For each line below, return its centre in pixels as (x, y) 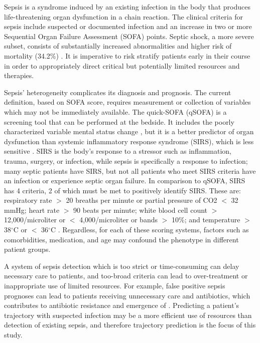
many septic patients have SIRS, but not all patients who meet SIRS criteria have (130, 170)
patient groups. (27, 249)
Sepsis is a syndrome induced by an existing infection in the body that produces (127, 7)
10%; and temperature (206, 220)
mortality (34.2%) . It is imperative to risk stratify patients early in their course (127, 55)
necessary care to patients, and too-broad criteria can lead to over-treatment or (126, 276)
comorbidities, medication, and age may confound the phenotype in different (121, 239)
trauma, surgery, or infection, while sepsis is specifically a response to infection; (126, 160)
